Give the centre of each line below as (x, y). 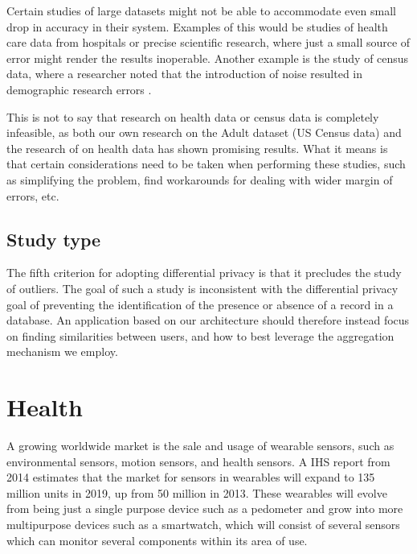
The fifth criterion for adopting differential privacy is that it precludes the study (204, 273)
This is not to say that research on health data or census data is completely (193, 116)
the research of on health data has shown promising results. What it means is (197, 148)
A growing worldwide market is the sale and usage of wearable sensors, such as (200, 446)
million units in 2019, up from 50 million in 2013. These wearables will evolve (197, 492)
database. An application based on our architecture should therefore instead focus (208, 320)
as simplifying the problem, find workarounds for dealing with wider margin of (200, 179)
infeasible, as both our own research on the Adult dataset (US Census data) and (204, 132)
